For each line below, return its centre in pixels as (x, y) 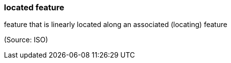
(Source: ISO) (26, 40)
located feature (34, 7)
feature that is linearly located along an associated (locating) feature (116, 25)
